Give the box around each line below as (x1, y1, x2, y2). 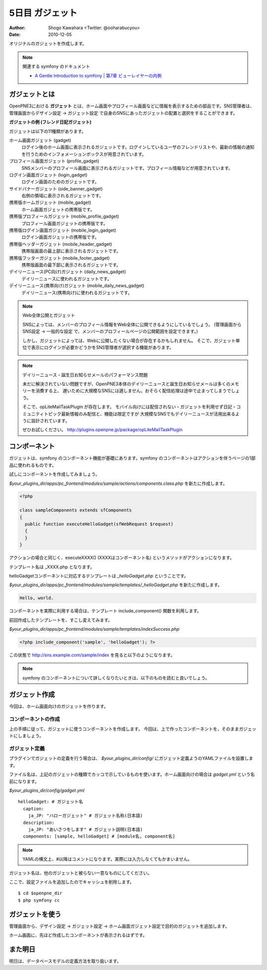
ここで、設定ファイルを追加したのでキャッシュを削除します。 (9, 878, 134, 885)
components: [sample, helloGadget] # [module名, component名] (23, 833, 176, 839)
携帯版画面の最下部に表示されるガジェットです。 (21, 262, 121, 268)
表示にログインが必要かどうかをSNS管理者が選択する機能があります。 (31, 344, 174, 350)
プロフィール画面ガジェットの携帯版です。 (21, 220, 108, 226)
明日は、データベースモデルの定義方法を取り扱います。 (9, 958, 121, 964)
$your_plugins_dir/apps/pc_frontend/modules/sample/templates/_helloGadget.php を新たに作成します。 (9, 582, 222, 588)
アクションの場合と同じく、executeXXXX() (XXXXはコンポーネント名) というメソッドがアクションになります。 (9, 554, 234, 561)
